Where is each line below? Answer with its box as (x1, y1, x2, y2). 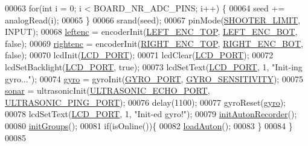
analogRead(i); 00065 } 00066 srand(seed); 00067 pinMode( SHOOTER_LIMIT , (5, 13, 301, 26)
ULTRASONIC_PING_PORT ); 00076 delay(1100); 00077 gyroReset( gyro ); (5, 96, 286, 108)
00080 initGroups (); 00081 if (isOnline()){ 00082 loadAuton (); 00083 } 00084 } (5, 119, 293, 132)
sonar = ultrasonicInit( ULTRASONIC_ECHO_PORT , (5, 84, 210, 97)
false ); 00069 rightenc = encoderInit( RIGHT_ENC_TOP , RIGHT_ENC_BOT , (5, 37, 303, 49)
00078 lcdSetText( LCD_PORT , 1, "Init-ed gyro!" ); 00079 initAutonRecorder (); (5, 108, 297, 120)
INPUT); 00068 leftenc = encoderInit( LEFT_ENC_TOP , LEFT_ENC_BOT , (5, 25, 298, 38)
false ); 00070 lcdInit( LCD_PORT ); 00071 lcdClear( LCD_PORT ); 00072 (5, 49, 274, 61)
